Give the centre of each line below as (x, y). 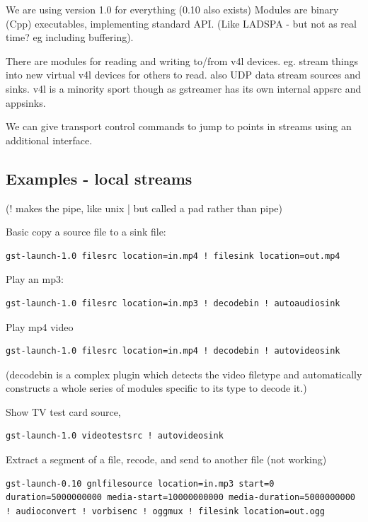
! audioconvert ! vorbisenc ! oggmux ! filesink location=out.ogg (166, 511)
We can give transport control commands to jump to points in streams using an (179, 126)
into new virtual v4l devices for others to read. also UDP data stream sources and (183, 75)
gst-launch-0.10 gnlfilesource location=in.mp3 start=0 (140, 483)
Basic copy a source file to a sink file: (86, 232)
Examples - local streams (99, 178)
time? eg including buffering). (70, 37)
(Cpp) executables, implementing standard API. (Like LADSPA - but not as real (181, 23)
